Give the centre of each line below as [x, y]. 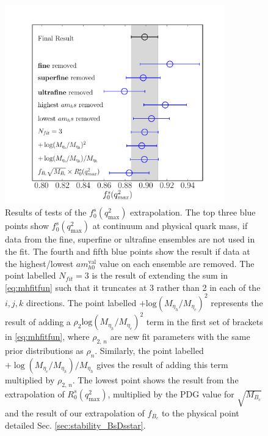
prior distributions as [44, 351]
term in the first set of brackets [205, 321]
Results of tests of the [46, 212]
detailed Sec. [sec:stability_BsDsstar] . [75, 425]
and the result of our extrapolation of [75, 412]
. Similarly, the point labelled [149, 351]
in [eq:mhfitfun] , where [47, 336]
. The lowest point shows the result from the [155, 380]
